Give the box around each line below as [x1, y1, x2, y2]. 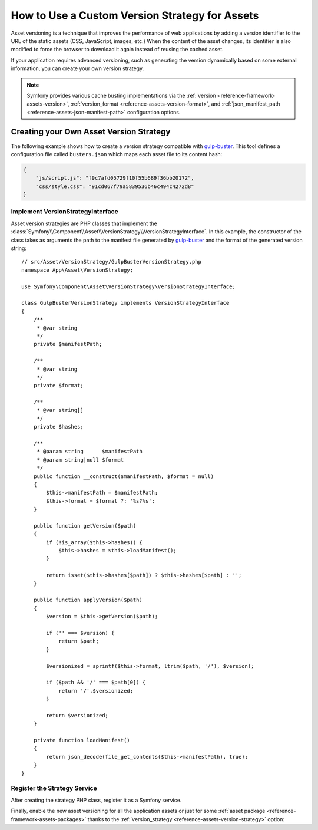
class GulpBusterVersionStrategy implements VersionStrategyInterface [21, 299, 230, 307]
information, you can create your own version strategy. [11, 65, 144, 72]
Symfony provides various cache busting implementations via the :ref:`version [26, 92, 216, 99]
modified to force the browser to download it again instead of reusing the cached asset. [11, 46, 224, 53]
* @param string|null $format [37, 456, 124, 463]
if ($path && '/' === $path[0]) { [46, 679, 146, 686]
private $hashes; [33, 423, 84, 430]
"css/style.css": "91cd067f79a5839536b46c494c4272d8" [35, 183, 194, 190]
